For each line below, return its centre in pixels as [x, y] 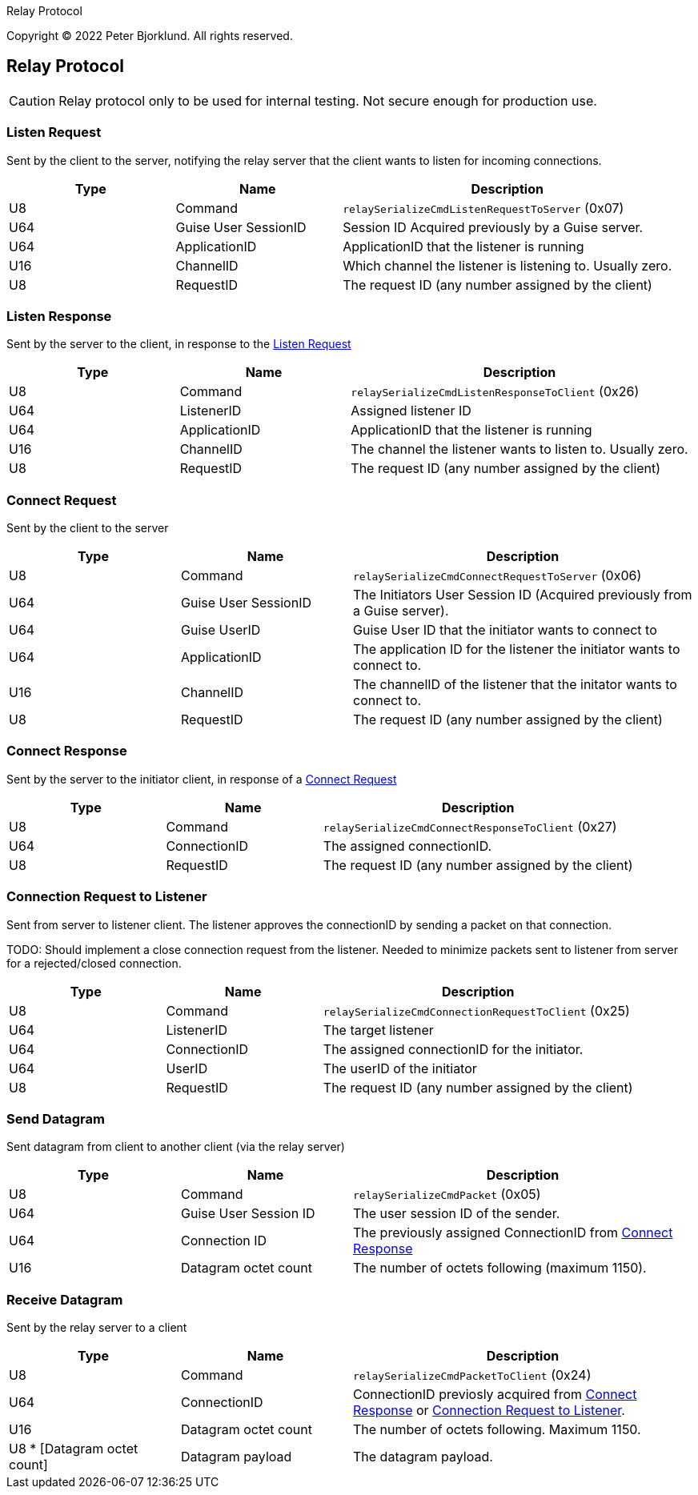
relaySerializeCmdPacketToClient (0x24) [472, 1375]
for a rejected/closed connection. [94, 963]
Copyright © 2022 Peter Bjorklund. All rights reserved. [150, 36]
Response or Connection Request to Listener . [489, 1411]
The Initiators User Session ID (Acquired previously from [523, 595]
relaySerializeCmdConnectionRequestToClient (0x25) [476, 1010]
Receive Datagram [65, 1299]
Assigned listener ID [411, 411]
